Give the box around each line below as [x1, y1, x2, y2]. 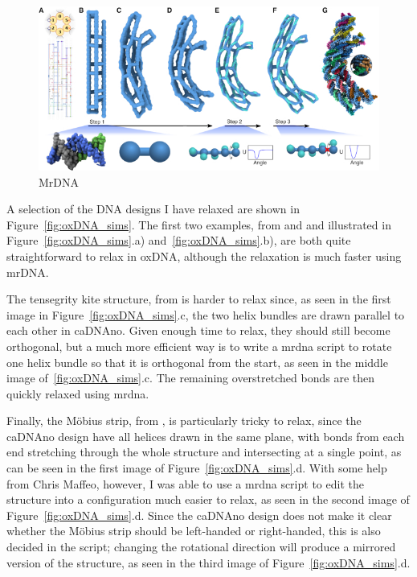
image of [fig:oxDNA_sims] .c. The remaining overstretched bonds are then [6, 369, 374, 386]
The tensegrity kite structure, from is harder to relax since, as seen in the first [6, 291, 391, 307]
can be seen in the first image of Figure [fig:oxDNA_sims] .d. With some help [6, 460, 387, 476]
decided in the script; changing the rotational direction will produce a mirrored [6, 538, 396, 555]
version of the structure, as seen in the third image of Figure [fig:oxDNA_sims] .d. [6, 554, 411, 571]
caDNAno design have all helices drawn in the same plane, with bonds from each [6, 427, 405, 444]
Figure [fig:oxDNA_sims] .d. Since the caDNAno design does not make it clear [6, 506, 392, 523]
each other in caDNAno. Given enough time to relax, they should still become [6, 322, 390, 339]
